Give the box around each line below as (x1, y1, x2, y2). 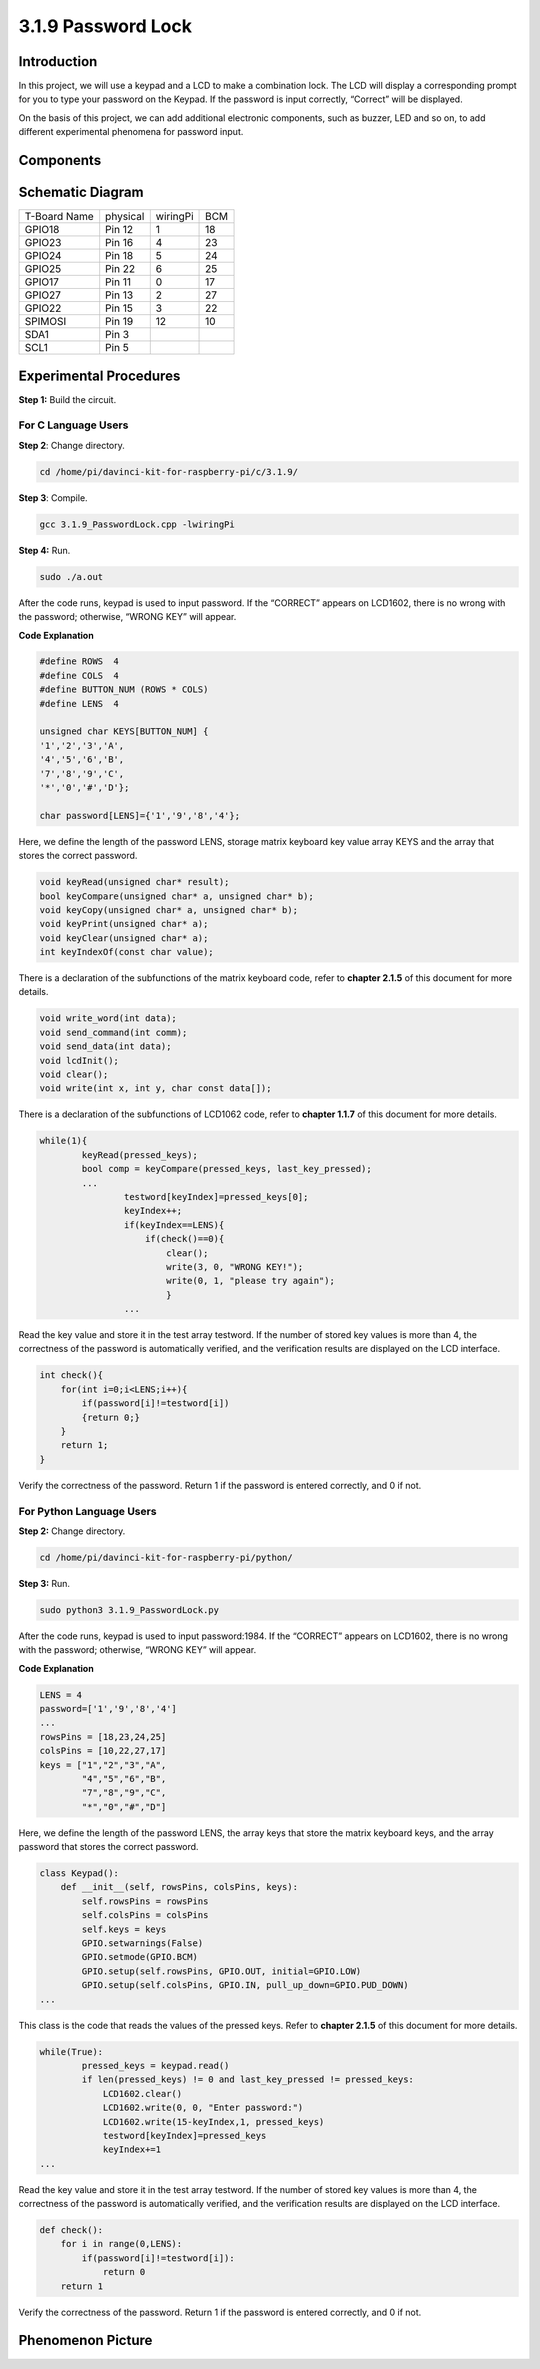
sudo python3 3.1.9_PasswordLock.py (39, 1604, 220, 1615)
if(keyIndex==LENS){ (123, 1219, 225, 1230)
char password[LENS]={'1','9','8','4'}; (39, 810, 240, 821)
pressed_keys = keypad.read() (81, 2060, 230, 2071)
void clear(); (39, 1069, 109, 1080)
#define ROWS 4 (39, 656, 120, 667)
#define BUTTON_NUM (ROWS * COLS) (39, 684, 209, 695)
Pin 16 (105, 236, 134, 250)
